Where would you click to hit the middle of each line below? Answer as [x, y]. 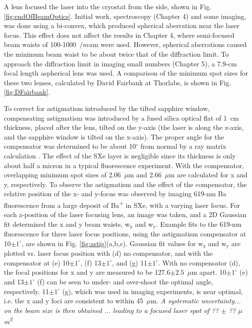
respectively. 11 [27, 291]
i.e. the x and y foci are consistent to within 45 [74, 301]
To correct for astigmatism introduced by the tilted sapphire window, [107, 108]
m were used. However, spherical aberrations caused [170, 44]
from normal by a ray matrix [183, 146]
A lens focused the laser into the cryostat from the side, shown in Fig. [108, 6]
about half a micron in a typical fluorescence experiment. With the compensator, [124, 165]
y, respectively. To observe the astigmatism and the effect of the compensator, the [125, 184]
